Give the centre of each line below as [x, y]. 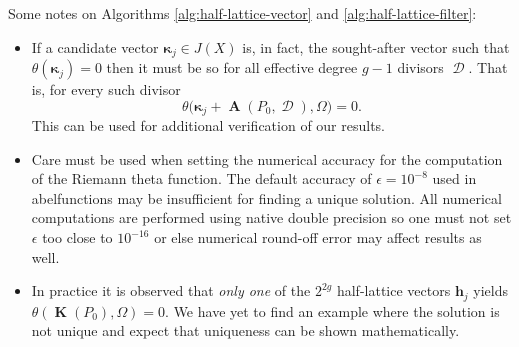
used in [454, 178]
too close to [77, 237]
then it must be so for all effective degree [232, 67]
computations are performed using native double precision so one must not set [271, 217]
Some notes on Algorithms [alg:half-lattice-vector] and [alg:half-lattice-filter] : [242, 13]
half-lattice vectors [393, 290]
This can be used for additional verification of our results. [208, 125]
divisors [420, 67]
